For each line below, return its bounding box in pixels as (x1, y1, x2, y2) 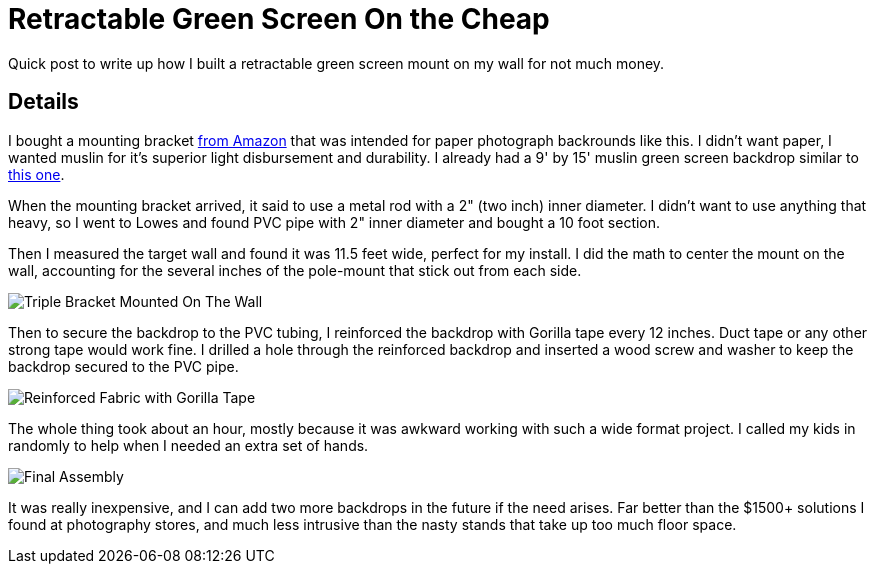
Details (8, 89, 79, 115)
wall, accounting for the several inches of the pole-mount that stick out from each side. (8, 261, 582, 279)
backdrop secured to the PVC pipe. (8, 357, 239, 375)
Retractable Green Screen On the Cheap (8, 2, 550, 36)
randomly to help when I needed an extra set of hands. (8, 436, 369, 454)
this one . (8, 165, 65, 183)
